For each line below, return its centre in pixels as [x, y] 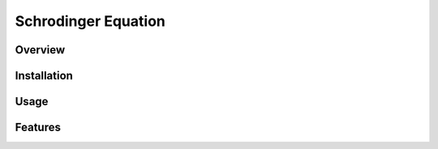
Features [38, 128]
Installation [44, 76]
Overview [40, 50]
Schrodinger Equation [90, 21]
